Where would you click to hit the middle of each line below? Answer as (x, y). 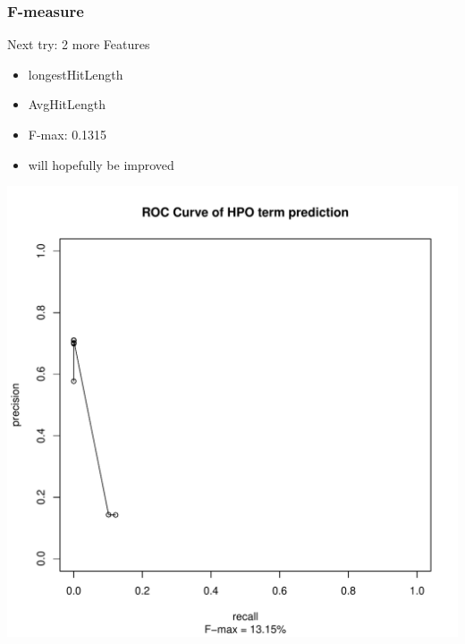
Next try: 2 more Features (79, 44)
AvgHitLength (67, 104)
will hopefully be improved (101, 164)
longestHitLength (76, 74)
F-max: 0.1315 (68, 134)
